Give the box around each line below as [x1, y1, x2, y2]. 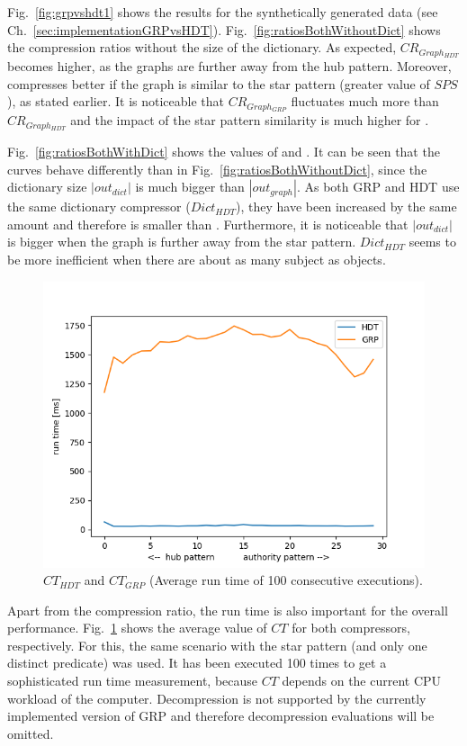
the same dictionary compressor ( [7, 197, 191, 216]
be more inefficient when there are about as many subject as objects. [7, 249, 386, 268]
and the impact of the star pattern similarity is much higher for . [70, 111, 429, 130]
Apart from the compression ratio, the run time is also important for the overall [7, 600, 448, 619]
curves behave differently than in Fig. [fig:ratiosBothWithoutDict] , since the [7, 159, 427, 178]
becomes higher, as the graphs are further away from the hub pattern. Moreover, [7, 57, 452, 76]
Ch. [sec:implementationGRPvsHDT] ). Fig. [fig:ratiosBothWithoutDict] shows [7, 20, 441, 39]
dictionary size [7, 177, 87, 196]
